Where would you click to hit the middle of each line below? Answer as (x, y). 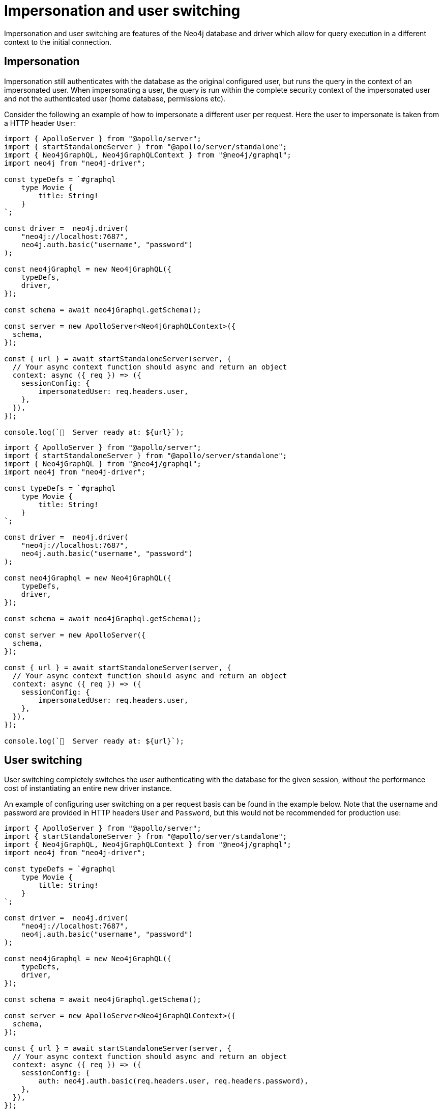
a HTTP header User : (40, 123)
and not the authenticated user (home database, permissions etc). (115, 98)
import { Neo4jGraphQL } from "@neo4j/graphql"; (103, 464)
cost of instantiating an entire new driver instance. (88, 788)
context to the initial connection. (58, 42)
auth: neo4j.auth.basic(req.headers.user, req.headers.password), (173, 1081)
